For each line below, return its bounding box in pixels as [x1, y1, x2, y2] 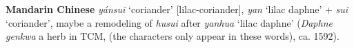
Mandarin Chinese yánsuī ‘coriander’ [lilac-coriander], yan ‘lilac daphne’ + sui [6, 2, 348, 16]
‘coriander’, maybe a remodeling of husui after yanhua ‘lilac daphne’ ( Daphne [6, 15, 333, 29]
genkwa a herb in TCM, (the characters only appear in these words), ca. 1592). [6, 29, 340, 43]
